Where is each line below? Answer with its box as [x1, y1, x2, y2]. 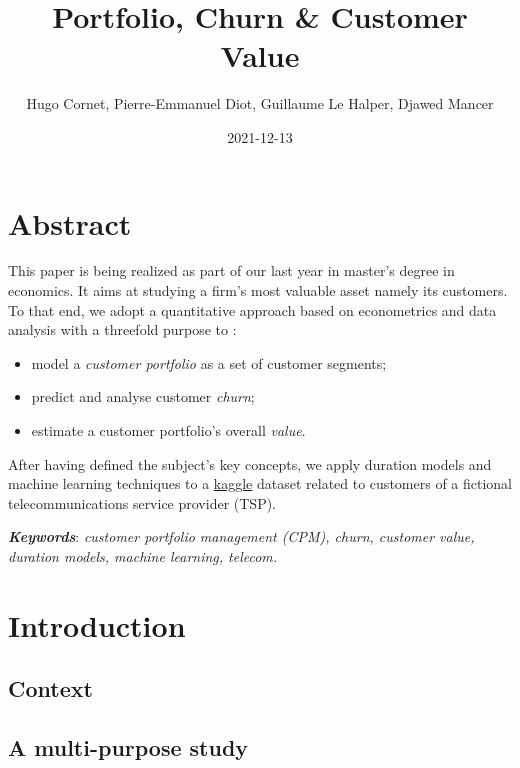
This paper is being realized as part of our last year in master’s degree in [8, 260, 455, 281]
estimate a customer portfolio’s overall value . [31, 420, 306, 440]
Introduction [8, 604, 186, 645]
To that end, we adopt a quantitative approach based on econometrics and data [8, 299, 497, 320]
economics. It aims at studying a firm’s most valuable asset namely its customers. [8, 280, 508, 301]
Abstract [8, 202, 132, 243]
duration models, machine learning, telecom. [8, 545, 278, 566]
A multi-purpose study [8, 732, 249, 763]
